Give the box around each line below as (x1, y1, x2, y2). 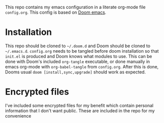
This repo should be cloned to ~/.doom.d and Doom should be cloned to (5, 43, 151, 49)
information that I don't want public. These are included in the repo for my (5, 108, 155, 114)
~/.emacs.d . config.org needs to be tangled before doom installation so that (5, 48, 159, 54)
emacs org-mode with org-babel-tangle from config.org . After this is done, (5, 63, 159, 69)
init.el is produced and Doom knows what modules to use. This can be (5, 53, 152, 59)
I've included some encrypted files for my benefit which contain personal (5, 102, 154, 108)
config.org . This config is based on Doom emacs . (5, 9, 107, 15)
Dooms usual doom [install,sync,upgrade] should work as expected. (5, 69, 146, 75)
